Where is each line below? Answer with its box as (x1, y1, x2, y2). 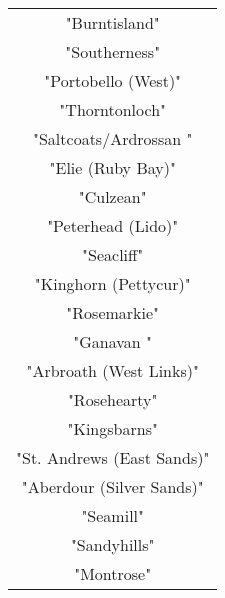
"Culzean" (78, 185, 147, 208)
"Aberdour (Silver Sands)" (21, 475, 204, 498)
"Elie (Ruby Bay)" (49, 156, 176, 179)
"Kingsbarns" (67, 417, 158, 440)
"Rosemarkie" (66, 301, 160, 324)
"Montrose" (74, 562, 152, 585)
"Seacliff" (82, 243, 144, 266)
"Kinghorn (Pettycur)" (34, 272, 191, 295)
